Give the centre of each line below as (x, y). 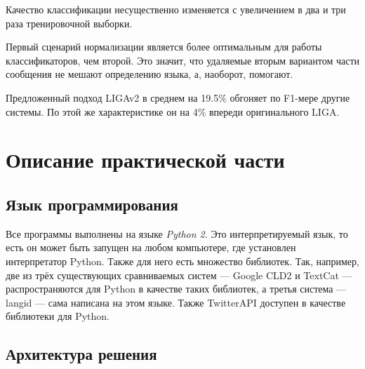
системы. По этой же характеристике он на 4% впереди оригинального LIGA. (173, 111)
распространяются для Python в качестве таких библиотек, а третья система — (176, 289)
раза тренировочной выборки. (69, 23)
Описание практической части (145, 160)
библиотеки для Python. (58, 316)
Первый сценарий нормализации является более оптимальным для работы (164, 47)
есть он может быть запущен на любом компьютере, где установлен (151, 247)
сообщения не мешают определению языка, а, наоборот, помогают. (150, 74)
